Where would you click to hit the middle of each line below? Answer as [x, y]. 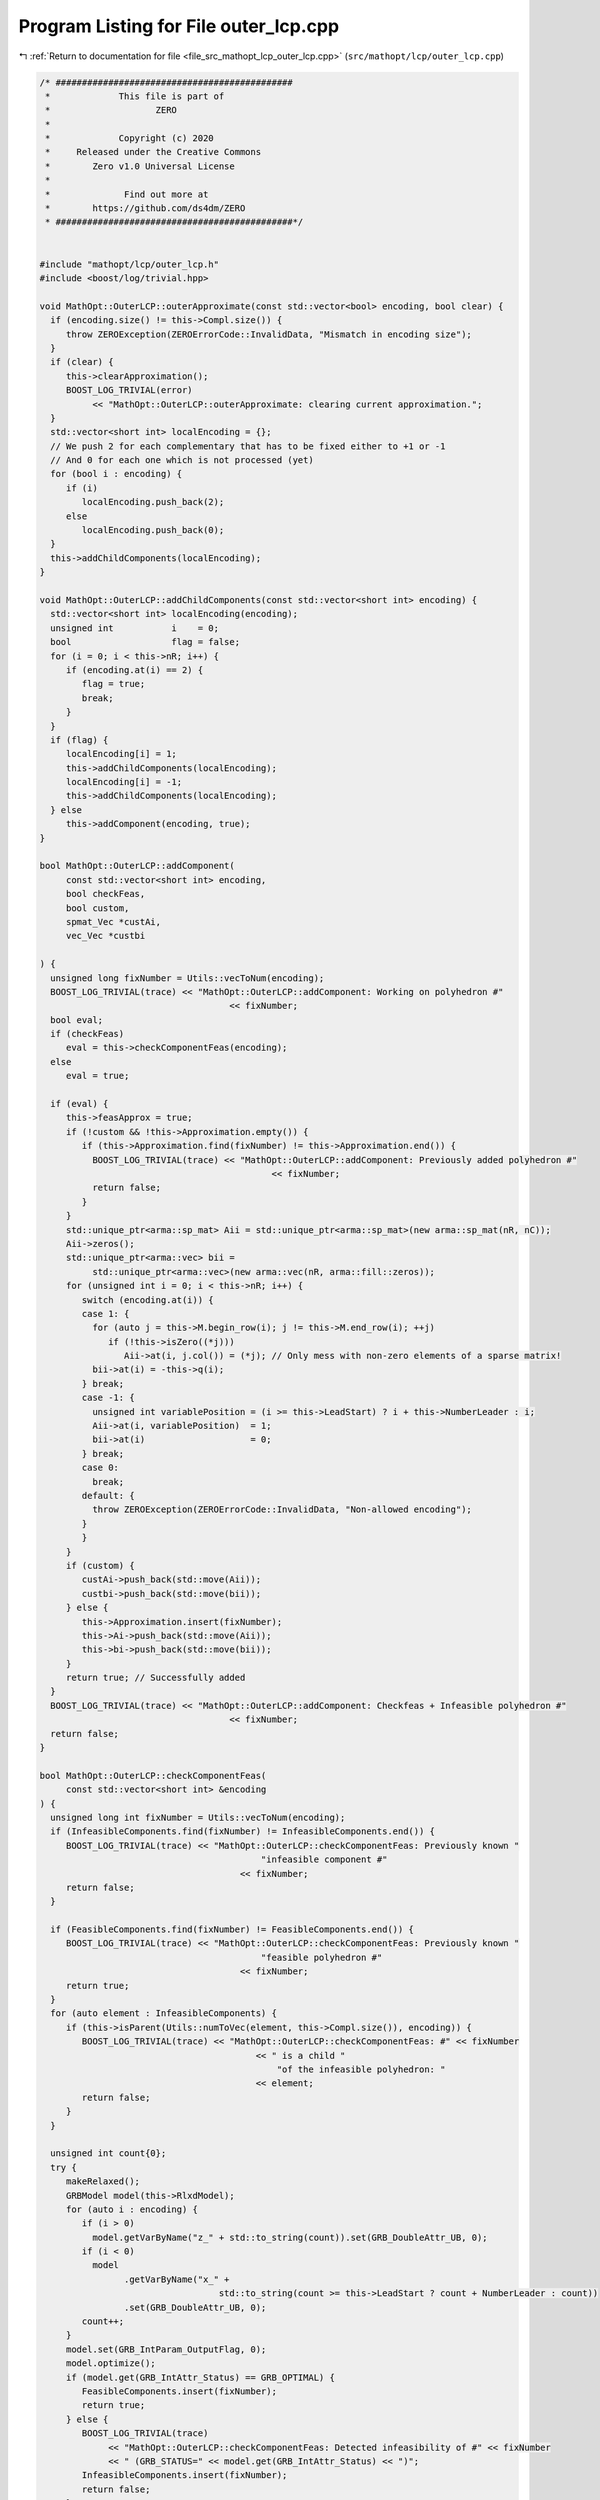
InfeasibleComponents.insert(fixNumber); [184, 2475]
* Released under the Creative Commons [153, 152]
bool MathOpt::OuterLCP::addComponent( [137, 866]
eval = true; [97, 1076]
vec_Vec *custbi [105, 936]
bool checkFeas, [105, 894]
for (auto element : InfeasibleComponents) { [163, 2013]
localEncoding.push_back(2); [153, 502]
